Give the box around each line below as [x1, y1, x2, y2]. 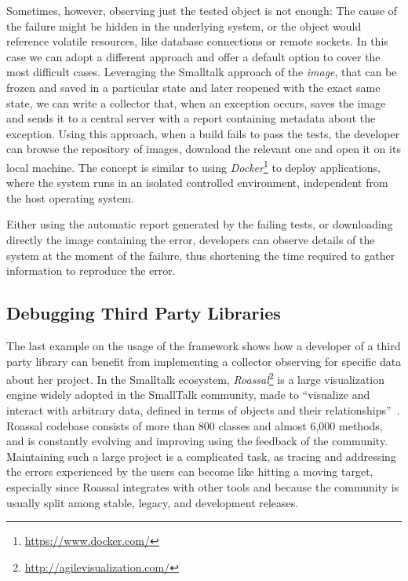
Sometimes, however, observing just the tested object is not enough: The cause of [6, 2, 397, 18]
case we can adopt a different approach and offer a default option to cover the [6, 48, 381, 64]
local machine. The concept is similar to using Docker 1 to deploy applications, [6, 156, 381, 175]
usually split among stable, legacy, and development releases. [6, 494, 299, 510]
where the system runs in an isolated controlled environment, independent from [6, 174, 388, 191]
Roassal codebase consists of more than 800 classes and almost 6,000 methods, [6, 417, 383, 433]
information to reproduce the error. [6, 262, 176, 279]
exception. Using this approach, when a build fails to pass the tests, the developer [6, 125, 400, 141]
